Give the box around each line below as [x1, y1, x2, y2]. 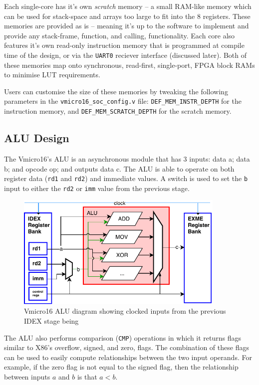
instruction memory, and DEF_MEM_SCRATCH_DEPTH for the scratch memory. [4, 106, 232, 116]
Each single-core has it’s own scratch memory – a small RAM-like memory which [4, 1, 252, 11]
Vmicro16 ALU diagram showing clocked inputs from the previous [24, 306, 226, 316]
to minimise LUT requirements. [4, 69, 100, 80]
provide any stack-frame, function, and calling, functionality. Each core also [4, 30, 235, 40]
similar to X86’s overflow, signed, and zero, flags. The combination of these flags [4, 342, 249, 353]
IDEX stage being [24, 315, 79, 326]
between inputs [4, 371, 50, 382]
